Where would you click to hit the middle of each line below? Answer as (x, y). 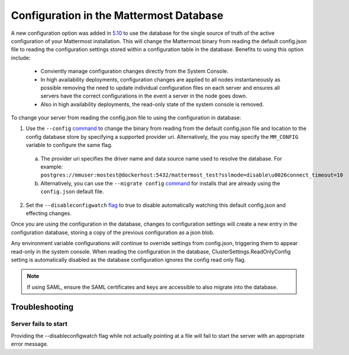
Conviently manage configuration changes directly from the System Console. (135, 71)
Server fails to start (39, 324)
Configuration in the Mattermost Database (117, 15)
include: (21, 58)
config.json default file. (72, 191)
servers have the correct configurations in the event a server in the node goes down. (144, 96)
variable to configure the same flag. (69, 145)
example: (52, 167)
